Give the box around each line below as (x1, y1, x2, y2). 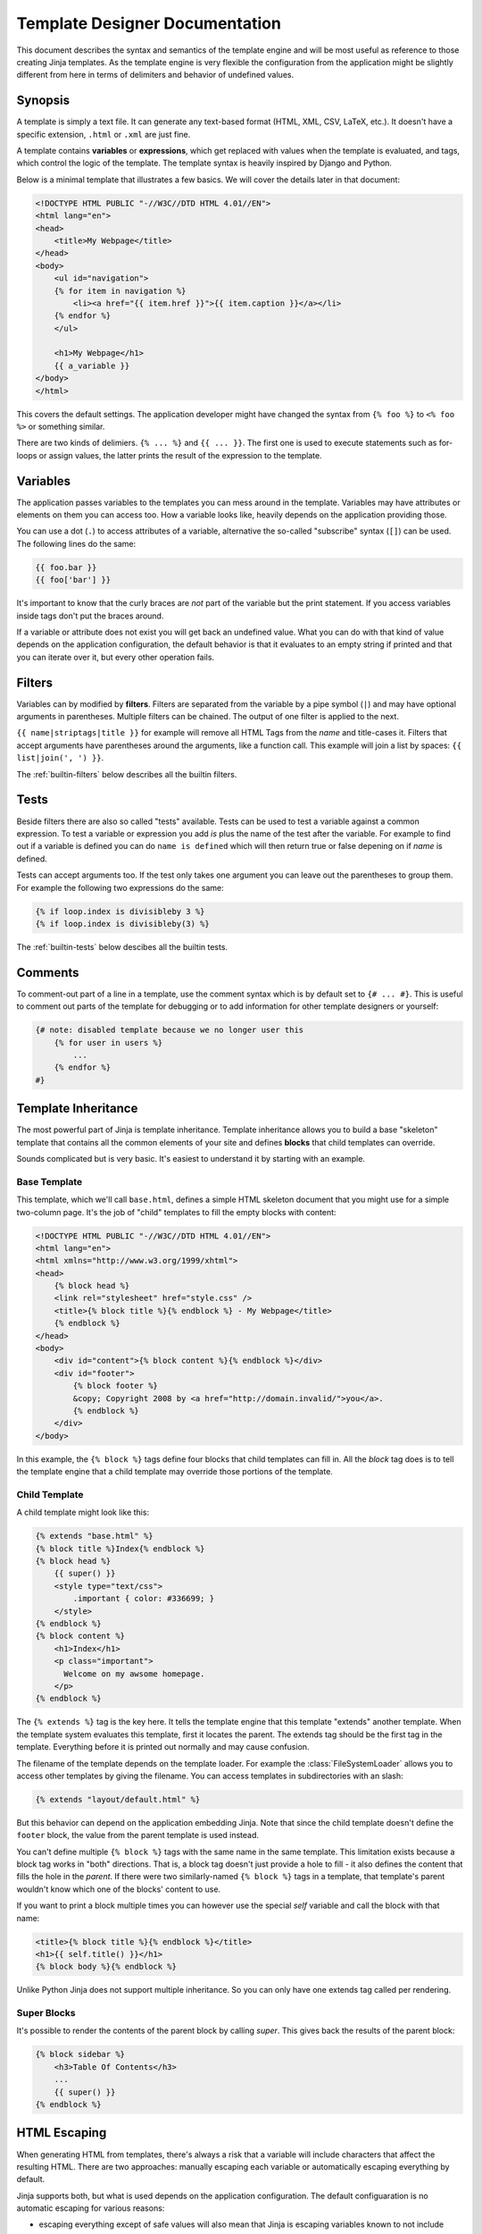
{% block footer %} (72, 1381, 158, 1391)
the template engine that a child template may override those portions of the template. (16, 1466, 334, 1477)
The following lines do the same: (16, 538, 137, 549)
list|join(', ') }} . (16, 752, 104, 763)
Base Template (16, 1175, 83, 1188)
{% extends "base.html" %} (35, 1531, 154, 1541)
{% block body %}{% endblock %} (35, 1961, 178, 1972)
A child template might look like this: (16, 1507, 150, 1518)
